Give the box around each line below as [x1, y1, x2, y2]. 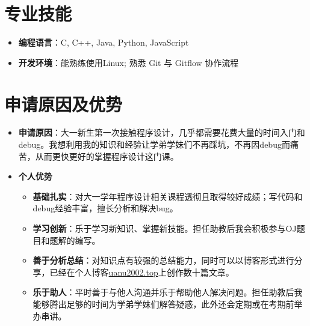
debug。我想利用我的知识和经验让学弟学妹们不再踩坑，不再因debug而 [18, 138, 290, 151]
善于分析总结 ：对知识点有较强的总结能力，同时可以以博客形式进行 [33, 254, 294, 267]
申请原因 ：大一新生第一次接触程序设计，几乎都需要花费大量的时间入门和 [18, 126, 305, 139]
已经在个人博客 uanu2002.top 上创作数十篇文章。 [49, 265, 234, 278]
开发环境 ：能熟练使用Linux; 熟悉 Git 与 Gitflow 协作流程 [18, 56, 239, 68]
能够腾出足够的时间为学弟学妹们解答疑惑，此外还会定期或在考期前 [33, 297, 294, 310]
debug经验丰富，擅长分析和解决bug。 [33, 202, 178, 214]
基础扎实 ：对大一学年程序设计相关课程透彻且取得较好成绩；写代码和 [33, 190, 303, 202]
